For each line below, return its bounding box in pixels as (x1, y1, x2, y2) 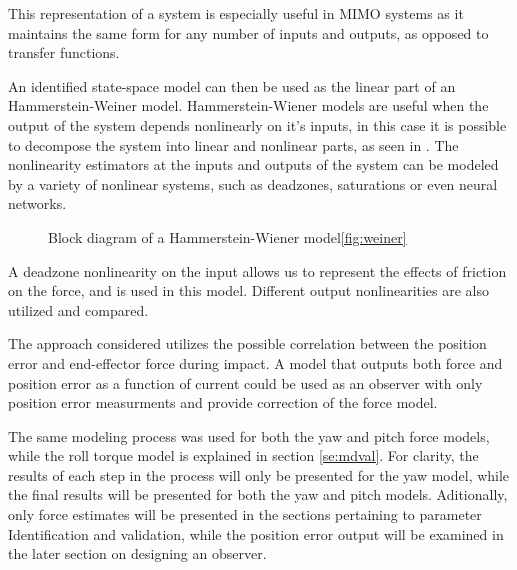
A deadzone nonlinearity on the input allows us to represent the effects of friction (8, 260, 507, 281)
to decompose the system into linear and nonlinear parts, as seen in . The (8, 134, 459, 155)
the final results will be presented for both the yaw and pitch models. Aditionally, (8, 484, 508, 505)
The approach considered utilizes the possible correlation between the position (8, 333, 487, 354)
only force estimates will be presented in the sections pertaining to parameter (8, 504, 482, 525)
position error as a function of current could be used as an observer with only (8, 372, 483, 393)
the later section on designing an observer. (8, 543, 267, 564)
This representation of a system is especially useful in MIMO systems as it (8, 3, 464, 23)
